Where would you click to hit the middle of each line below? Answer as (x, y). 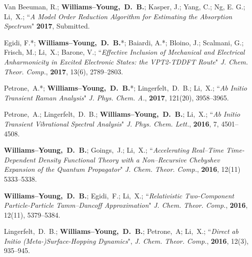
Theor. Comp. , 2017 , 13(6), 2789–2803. (64, 71)
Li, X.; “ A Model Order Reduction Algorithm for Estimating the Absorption (118, 16)
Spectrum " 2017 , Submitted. (47, 26)
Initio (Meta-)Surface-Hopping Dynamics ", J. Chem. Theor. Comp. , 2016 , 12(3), (126, 241)
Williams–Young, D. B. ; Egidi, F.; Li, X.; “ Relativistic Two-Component (119, 195)
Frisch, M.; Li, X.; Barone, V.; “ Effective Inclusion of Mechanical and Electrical (125, 52)
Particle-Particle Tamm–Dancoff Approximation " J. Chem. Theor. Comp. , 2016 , (126, 205)
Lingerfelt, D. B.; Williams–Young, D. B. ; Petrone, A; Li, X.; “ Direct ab (121, 231)
